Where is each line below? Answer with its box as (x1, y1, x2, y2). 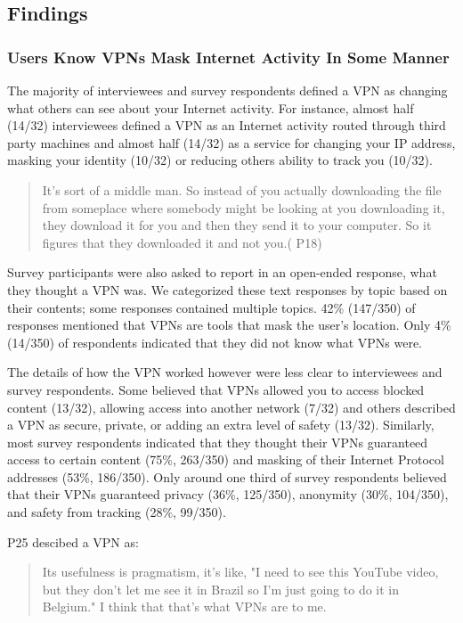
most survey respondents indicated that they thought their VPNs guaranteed (7, 432, 428, 451)
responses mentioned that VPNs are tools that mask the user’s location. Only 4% (7, 316, 451, 334)
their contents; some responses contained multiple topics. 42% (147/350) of (7, 298, 416, 316)
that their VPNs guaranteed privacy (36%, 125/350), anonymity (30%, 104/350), (7, 485, 449, 504)
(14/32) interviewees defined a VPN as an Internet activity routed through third (7, 116, 446, 135)
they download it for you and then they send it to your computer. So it (42, 216, 432, 234)
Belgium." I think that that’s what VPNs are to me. (42, 597, 327, 616)
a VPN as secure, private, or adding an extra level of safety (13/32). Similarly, (7, 415, 435, 434)
